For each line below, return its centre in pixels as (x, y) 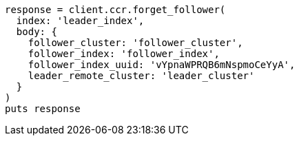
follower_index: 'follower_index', (124, 54)
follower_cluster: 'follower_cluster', (135, 43)
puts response (43, 109)
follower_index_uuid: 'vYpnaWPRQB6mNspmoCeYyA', (162, 65)
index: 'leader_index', (80, 21)
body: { (37, 32)
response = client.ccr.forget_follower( (115, 10)
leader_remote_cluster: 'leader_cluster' (141, 76)
